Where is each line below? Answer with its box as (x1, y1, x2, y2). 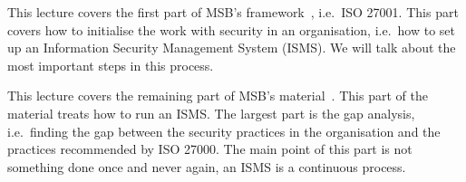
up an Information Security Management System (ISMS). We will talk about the (7, 38, 456, 57)
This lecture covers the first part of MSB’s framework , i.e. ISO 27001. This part (7, 3, 459, 21)
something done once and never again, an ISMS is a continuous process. (7, 157, 406, 176)
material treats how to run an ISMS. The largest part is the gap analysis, (7, 103, 415, 122)
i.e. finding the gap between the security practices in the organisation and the (7, 121, 441, 140)
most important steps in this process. (7, 55, 214, 74)
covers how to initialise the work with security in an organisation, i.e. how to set (7, 20, 456, 39)
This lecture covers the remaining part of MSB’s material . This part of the (7, 86, 428, 105)
